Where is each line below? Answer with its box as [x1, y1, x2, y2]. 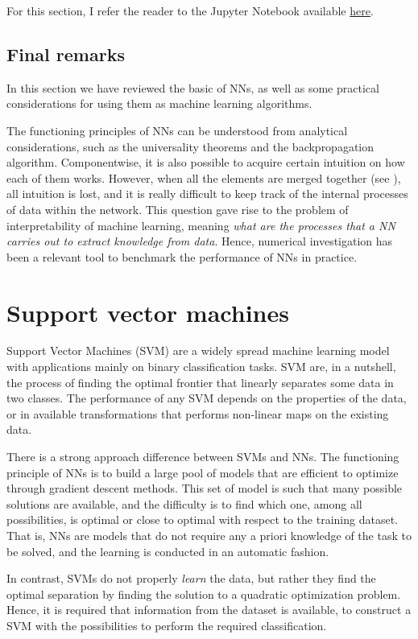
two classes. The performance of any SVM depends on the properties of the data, [6, 390, 407, 406]
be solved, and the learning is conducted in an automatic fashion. [6, 542, 329, 559]
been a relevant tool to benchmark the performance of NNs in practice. [6, 248, 358, 265]
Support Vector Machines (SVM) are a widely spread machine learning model [6, 342, 390, 359]
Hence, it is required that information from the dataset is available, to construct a [6, 601, 412, 618]
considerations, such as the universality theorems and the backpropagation [6, 138, 375, 155]
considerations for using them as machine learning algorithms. [6, 95, 312, 112]
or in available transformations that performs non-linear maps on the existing [6, 405, 389, 422]
